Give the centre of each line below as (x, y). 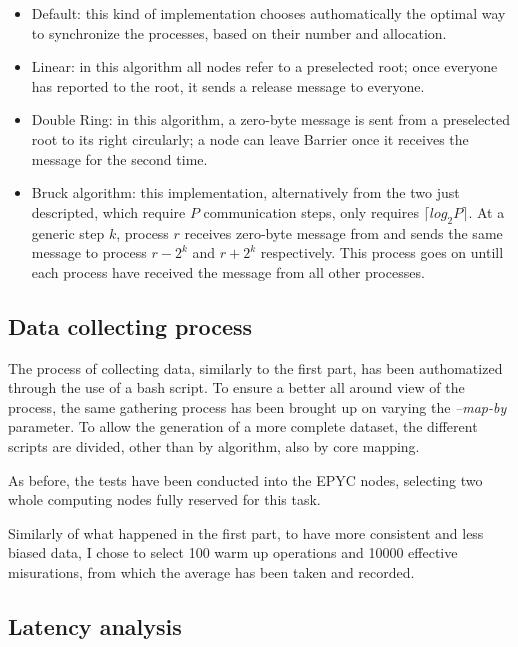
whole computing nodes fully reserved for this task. (164, 499)
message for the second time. (119, 158)
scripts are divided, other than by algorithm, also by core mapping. (214, 445)
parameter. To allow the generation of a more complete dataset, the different (243, 426)
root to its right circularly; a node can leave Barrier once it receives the (250, 138)
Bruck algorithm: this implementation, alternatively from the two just (245, 192)
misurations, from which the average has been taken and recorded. (211, 571)
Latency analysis (95, 625)
